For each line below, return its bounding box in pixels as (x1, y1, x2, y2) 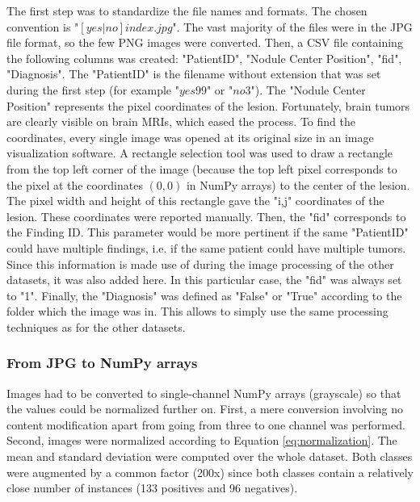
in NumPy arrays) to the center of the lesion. (186, 176, 410, 193)
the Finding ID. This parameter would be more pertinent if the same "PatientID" (6, 224, 409, 241)
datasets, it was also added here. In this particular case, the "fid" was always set (6, 271, 402, 288)
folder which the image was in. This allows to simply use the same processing (6, 303, 388, 320)
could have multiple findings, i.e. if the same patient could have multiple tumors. (6, 239, 406, 256)
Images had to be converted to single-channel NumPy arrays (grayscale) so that (6, 384, 401, 401)
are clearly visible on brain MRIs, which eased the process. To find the (6, 113, 355, 130)
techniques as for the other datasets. (6, 318, 186, 335)
